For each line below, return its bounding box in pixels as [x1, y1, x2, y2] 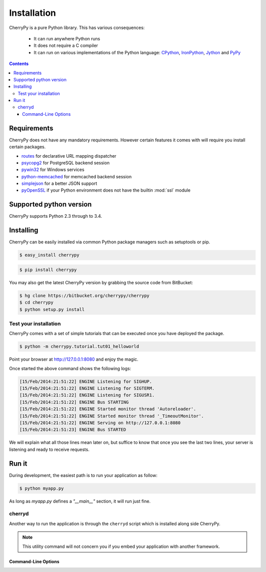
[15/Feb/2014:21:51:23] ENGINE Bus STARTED [19, 427, 127, 433]
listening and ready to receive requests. [9, 446, 90, 452]
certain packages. [9, 144, 46, 150]
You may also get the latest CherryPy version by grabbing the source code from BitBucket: [9, 279, 193, 285]
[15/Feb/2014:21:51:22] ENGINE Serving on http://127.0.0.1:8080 [19, 420, 181, 426]
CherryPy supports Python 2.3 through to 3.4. [9, 213, 102, 219]
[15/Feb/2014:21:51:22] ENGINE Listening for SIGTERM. [19, 386, 155, 391]
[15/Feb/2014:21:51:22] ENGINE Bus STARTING [19, 399, 129, 405]
